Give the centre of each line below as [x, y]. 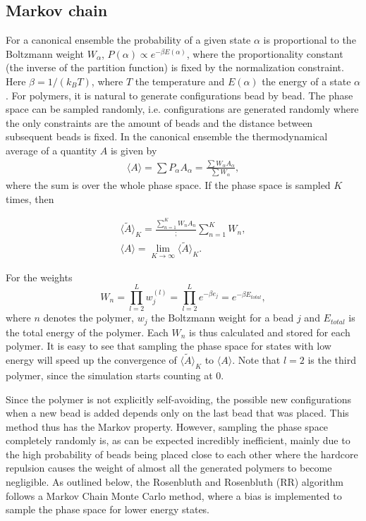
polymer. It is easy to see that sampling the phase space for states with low [169, 346]
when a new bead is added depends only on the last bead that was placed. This [177, 413]
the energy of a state [306, 81]
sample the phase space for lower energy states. [108, 509]
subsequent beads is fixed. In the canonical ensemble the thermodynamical [167, 136]
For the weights [39, 277]
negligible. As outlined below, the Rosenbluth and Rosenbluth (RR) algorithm [175, 482]
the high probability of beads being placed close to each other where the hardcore [182, 454]
